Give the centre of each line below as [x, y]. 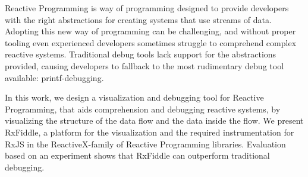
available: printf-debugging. [54, 77]
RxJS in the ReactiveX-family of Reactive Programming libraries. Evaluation [145, 144]
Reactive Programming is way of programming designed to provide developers [147, 8]
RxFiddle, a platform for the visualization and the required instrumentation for [150, 132]
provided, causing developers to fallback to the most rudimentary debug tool [144, 65]
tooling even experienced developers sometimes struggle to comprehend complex [151, 42]
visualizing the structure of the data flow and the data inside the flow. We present [154, 120]
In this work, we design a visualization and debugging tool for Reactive [134, 97]
